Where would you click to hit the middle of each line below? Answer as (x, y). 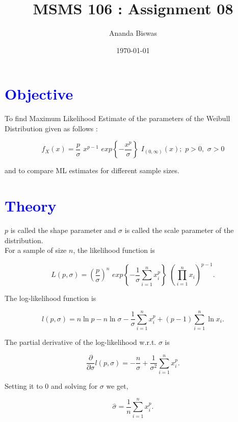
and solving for (74, 385)
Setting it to (24, 385)
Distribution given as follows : (51, 128)
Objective (39, 94)
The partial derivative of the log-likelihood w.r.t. (81, 342)
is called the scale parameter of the (179, 230)
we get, (117, 385)
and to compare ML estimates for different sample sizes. (92, 170)
